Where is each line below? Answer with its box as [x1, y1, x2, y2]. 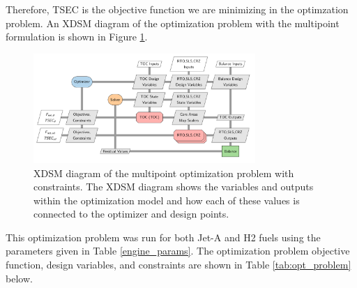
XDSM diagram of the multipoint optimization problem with [33, 165, 294, 180]
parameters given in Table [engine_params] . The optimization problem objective [6, 243, 350, 258]
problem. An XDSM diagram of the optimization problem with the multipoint [6, 15, 340, 30]
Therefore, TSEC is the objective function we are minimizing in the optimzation [6, 2, 349, 16]
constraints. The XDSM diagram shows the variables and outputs [33, 179, 314, 194]
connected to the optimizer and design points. [33, 206, 229, 221]
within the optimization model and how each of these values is [33, 192, 300, 207]
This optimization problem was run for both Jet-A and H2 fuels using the [6, 229, 321, 244]
